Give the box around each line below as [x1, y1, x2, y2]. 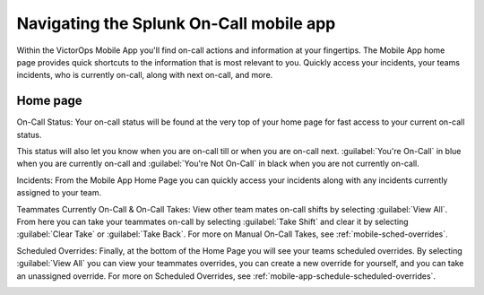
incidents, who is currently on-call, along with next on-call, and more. [16, 70, 273, 81]
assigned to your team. [16, 187, 102, 198]
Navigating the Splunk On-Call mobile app [16, 13, 336, 33]
